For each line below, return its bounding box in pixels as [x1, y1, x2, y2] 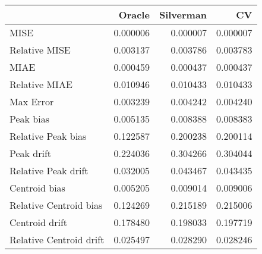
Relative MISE [10, 43, 71, 57]
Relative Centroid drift [10, 233, 105, 246]
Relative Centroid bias [10, 198, 103, 212]
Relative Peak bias [10, 129, 87, 143]
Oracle [118, 8, 150, 21]
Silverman [159, 8, 207, 21]
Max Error [10, 95, 54, 108]
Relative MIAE [10, 77, 72, 91]
